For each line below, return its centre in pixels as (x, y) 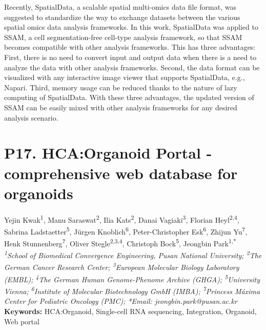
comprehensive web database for (121, 173)
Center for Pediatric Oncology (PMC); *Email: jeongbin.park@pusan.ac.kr (121, 301)
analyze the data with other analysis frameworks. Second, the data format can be (132, 67)
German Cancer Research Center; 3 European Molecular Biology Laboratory (122, 266)
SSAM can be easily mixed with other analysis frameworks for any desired (121, 107)
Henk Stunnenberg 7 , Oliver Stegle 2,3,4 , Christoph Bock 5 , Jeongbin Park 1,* (120, 242)
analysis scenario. (31, 117)
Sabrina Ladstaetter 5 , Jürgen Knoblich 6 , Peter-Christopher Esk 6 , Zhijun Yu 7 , (126, 230)
